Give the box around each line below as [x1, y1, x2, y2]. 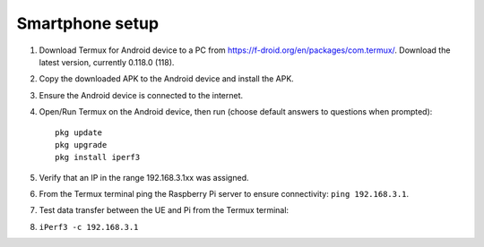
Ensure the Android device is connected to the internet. [39, 89, 244, 100]
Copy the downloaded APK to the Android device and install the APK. [39, 73, 295, 84]
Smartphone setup [16, 13, 160, 33]
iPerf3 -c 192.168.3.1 [39, 222, 139, 232]
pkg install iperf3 [55, 152, 141, 163]
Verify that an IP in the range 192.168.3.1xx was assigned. [39, 172, 249, 183]
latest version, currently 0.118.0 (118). [39, 56, 175, 67]
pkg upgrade [55, 140, 108, 149]
